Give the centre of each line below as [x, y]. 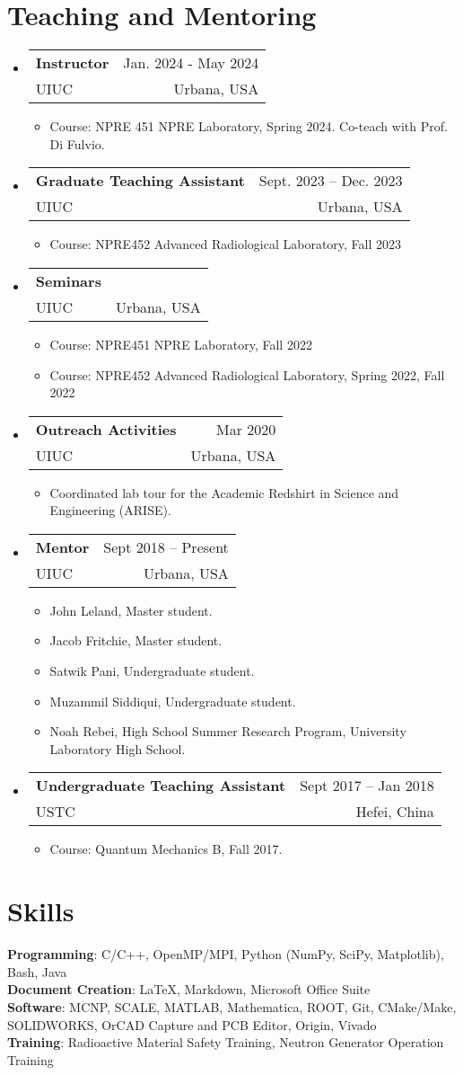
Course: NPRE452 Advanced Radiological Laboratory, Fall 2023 [226, 244]
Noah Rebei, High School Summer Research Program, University [228, 731]
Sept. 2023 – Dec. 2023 [331, 181]
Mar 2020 [246, 429]
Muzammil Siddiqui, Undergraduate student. [173, 701]
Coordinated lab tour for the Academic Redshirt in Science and [224, 492]
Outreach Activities [106, 429]
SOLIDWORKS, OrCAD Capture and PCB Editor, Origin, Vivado [192, 1024]
